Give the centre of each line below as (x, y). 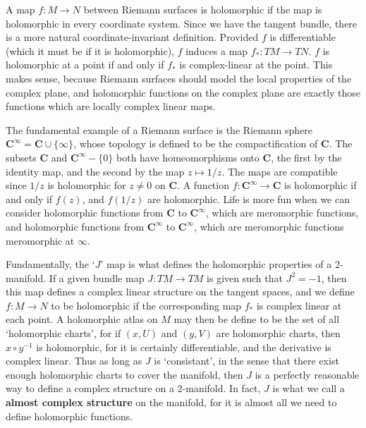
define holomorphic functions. (69, 416)
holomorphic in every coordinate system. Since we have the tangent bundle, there (182, 23)
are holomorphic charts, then (278, 333)
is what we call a (309, 388)
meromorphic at (40, 240)
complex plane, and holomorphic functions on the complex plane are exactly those (183, 92)
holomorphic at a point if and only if (85, 65)
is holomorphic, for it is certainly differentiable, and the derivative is (184, 347)
